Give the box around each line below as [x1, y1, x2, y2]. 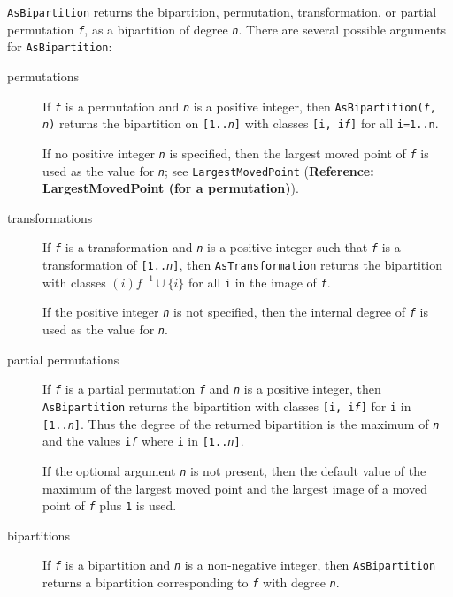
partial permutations [7, 349, 119, 368]
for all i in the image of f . [188, 272, 331, 291]
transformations [7, 208, 93, 226]
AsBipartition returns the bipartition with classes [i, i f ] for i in [42, 396, 411, 415]
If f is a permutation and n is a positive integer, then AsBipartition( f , [42, 96, 437, 115]
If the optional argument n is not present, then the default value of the [42, 461, 426, 479]
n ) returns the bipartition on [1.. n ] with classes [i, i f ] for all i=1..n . [42, 114, 439, 133]
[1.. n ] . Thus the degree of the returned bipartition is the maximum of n [42, 414, 440, 432]
